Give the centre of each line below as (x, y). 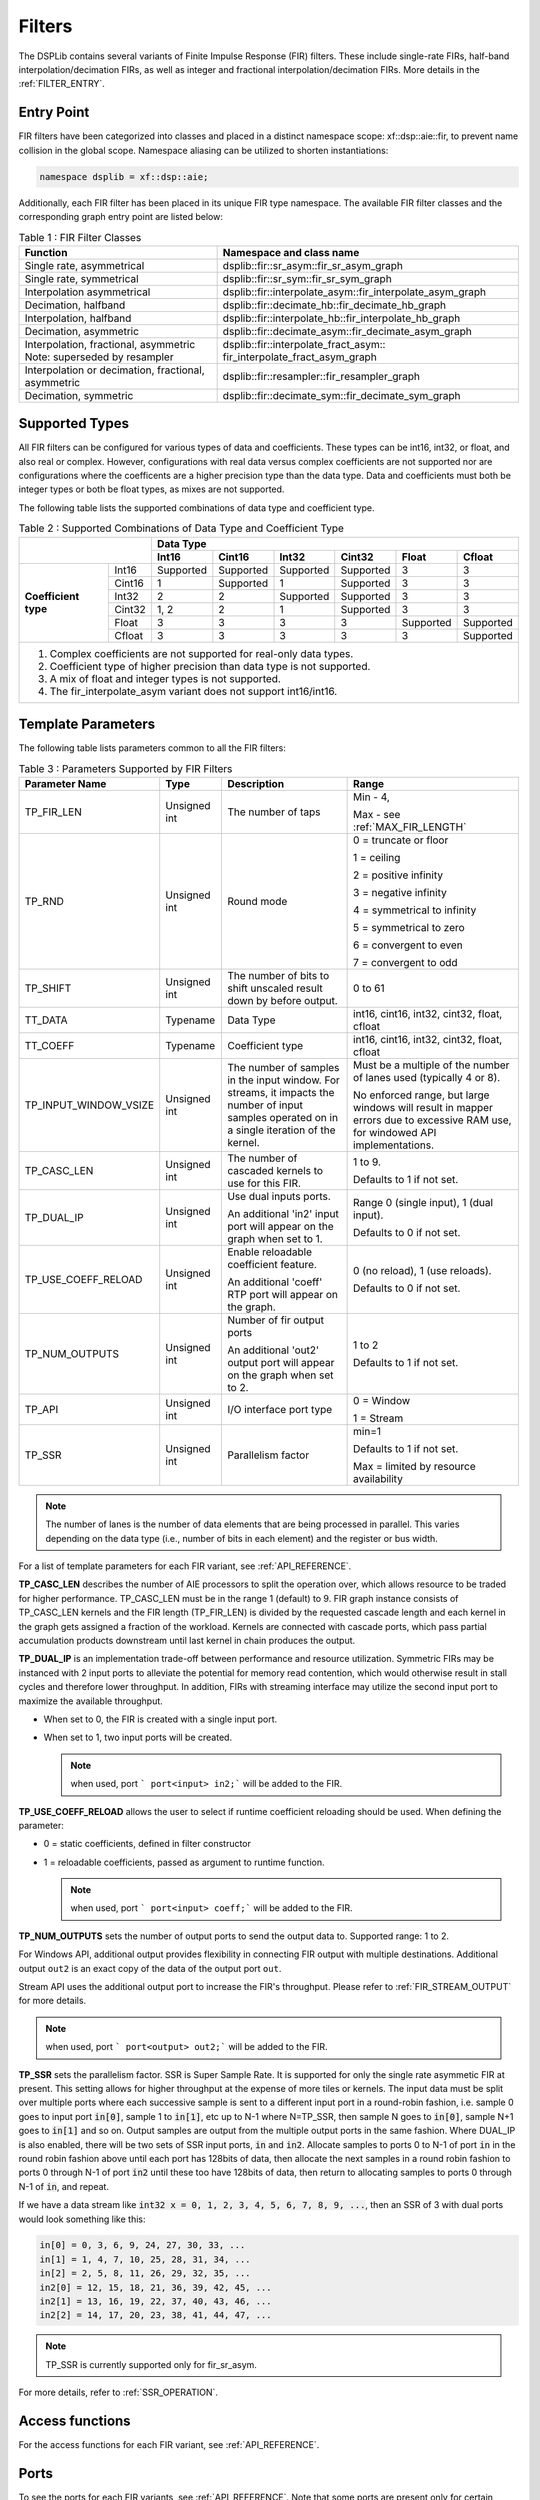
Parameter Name (65, 783)
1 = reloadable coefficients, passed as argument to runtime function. (184, 1862)
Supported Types (74, 423)
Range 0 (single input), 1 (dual (423, 1202)
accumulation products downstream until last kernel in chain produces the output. (187, 1640)
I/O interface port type (279, 1409)
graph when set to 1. (275, 1238)
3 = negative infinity (400, 892)
